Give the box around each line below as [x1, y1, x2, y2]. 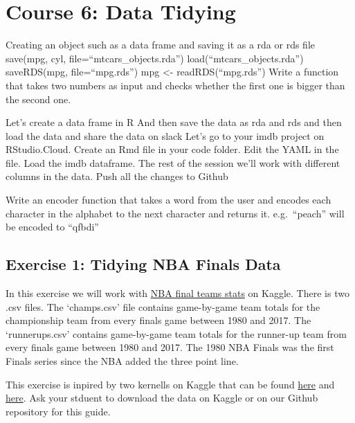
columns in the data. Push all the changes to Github [6, 169, 228, 183]
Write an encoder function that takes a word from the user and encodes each [6, 192, 331, 207]
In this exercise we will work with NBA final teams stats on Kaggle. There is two [6, 286, 349, 300]
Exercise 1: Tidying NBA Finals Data [6, 253, 281, 275]
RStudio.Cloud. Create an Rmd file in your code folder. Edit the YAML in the [6, 142, 339, 156]
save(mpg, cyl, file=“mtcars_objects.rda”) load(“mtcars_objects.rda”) [6, 51, 304, 65]
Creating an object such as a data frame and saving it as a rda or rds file [6, 37, 316, 52]
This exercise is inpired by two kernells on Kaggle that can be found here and [6, 377, 335, 391]
